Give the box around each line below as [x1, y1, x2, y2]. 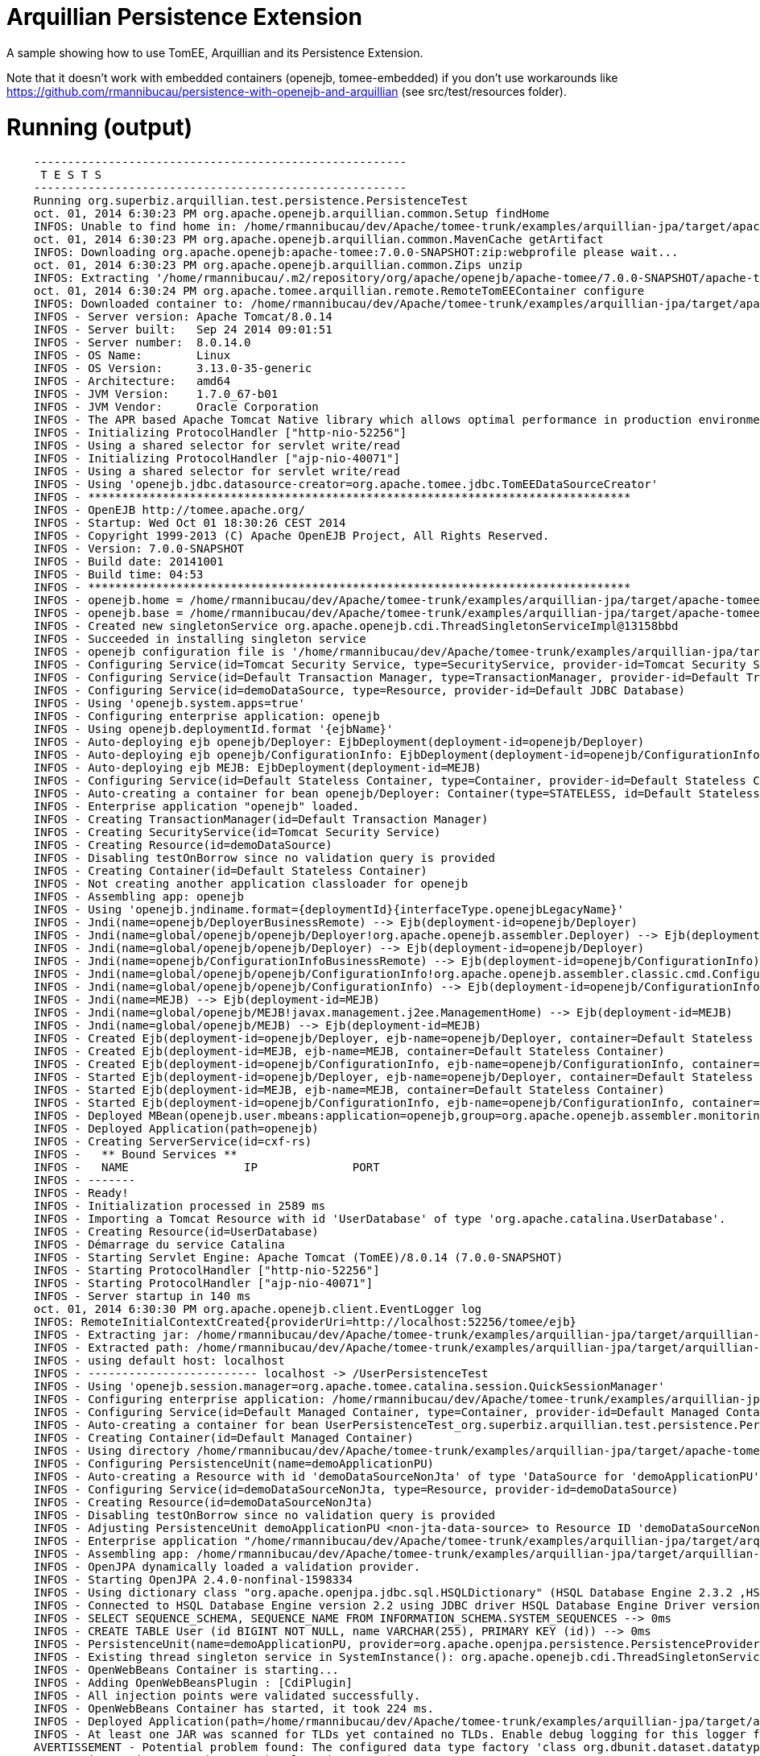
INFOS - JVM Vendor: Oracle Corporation [33, 400, 319, 414]
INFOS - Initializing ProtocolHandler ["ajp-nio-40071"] [33, 452, 400, 466]
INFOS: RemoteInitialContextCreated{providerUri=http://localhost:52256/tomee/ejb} [33, 1315, 577, 1329]
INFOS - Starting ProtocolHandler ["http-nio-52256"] [33, 1264, 380, 1278]
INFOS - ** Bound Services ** [33, 1148, 237, 1162]
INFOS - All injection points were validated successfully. [33, 1689, 421, 1703]
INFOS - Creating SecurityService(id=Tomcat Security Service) [33, 826, 441, 839]
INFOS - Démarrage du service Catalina [33, 1238, 285, 1252]
